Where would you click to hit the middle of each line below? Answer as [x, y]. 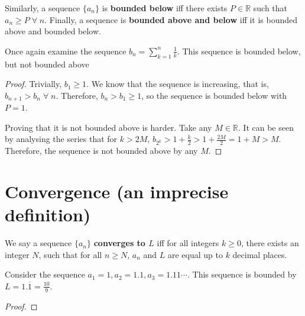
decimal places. [260, 254]
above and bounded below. [53, 31]
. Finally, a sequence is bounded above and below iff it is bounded [171, 19]
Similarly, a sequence [43, 8]
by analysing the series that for [61, 139]
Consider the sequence [45, 274]
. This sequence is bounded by [242, 274]
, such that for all [70, 254]
